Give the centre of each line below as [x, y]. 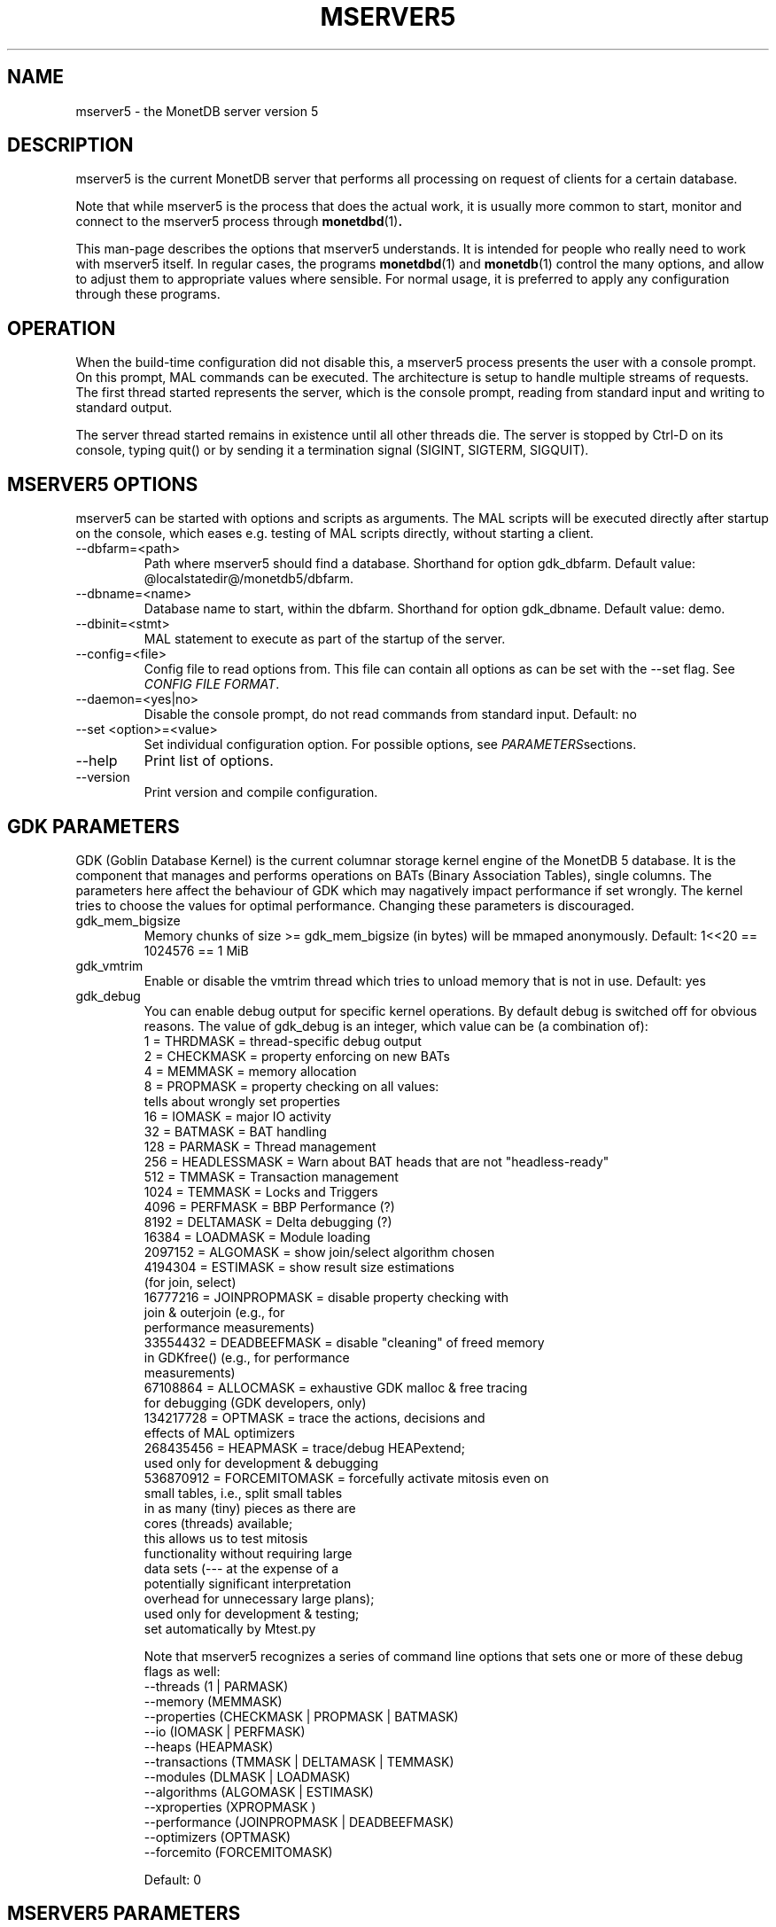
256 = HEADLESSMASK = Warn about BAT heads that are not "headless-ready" [376, 1161]
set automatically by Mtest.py [230, 1628]
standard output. [124, 408]
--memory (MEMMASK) [213, 1701]
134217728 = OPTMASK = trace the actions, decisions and [314, 1417]
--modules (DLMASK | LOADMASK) [247, 1776]
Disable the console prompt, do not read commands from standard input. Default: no [390, 714]
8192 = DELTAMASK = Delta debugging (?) [268, 1221]
